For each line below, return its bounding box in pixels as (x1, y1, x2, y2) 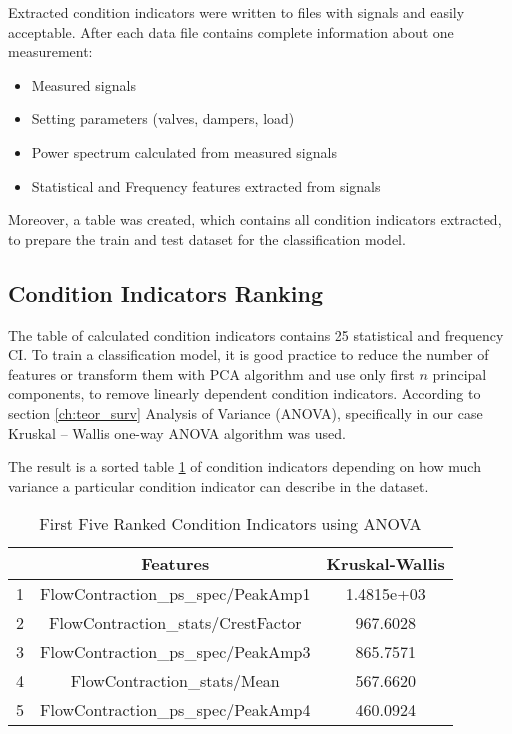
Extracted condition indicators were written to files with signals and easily (8, 2, 465, 22)
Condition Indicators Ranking (8, 277, 324, 308)
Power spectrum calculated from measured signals (31, 141, 337, 162)
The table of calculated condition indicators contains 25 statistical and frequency (8, 324, 504, 345)
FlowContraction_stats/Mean (70, 669, 280, 693)
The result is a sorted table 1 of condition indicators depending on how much (8, 456, 481, 477)
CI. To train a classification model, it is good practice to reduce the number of (8, 344, 489, 365)
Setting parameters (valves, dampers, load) (31, 108, 295, 129)
